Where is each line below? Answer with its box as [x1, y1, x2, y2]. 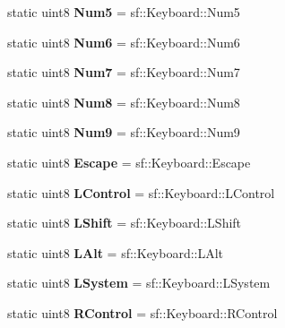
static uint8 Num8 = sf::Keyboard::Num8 [7, 92, 240, 111]
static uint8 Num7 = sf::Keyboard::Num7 [7, 63, 240, 82]
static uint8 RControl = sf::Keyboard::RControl [7, 303, 278, 322]
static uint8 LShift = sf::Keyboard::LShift [7, 213, 242, 232]
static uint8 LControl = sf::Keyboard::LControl [7, 183, 275, 202]
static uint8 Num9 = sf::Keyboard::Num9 [7, 123, 240, 142]
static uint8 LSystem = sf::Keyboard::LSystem [7, 273, 271, 292]
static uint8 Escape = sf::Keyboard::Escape [7, 152, 251, 171]
